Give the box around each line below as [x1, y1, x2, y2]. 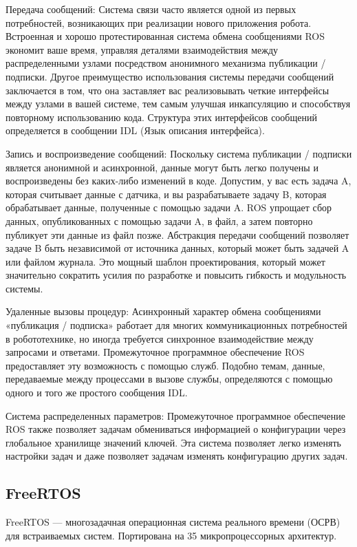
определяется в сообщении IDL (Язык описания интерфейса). [6, 123, 265, 138]
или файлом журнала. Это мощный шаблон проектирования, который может [6, 254, 325, 268]
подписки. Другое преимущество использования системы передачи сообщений [6, 69, 334, 83]
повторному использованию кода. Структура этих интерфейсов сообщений [6, 109, 317, 124]
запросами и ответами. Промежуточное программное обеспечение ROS [6, 345, 305, 359]
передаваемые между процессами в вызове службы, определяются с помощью [6, 372, 333, 386]
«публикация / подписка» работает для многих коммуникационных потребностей [6, 318, 347, 332]
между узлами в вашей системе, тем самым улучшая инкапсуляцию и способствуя [6, 96, 351, 111]
